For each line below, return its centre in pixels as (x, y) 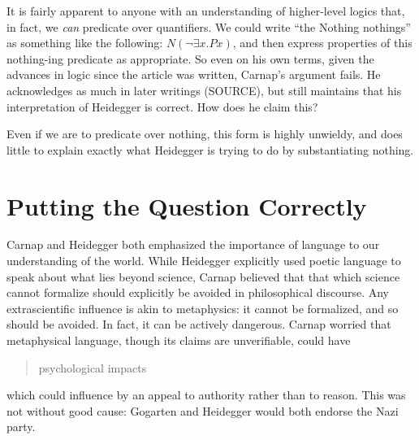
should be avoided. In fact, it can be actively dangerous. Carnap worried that (199, 324)
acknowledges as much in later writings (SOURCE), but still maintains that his (204, 90)
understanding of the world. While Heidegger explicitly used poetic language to (204, 261)
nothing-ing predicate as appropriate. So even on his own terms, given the (190, 58)
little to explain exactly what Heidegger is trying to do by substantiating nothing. (210, 149)
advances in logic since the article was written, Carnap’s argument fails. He (194, 74)
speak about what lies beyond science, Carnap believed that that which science (203, 276)
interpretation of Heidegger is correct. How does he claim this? (162, 106)
